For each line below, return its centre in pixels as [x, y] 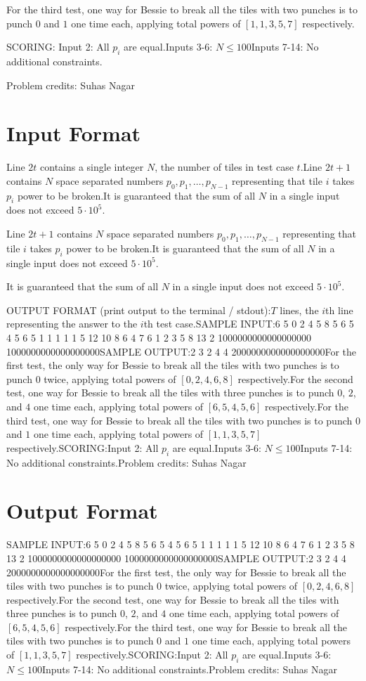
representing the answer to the [72, 324]
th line [339, 310]
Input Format [74, 133]
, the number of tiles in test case [224, 167]
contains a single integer [92, 167]
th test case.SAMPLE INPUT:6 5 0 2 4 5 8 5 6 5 [249, 324]
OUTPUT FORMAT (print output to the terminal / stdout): [139, 310]
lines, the [299, 310]
